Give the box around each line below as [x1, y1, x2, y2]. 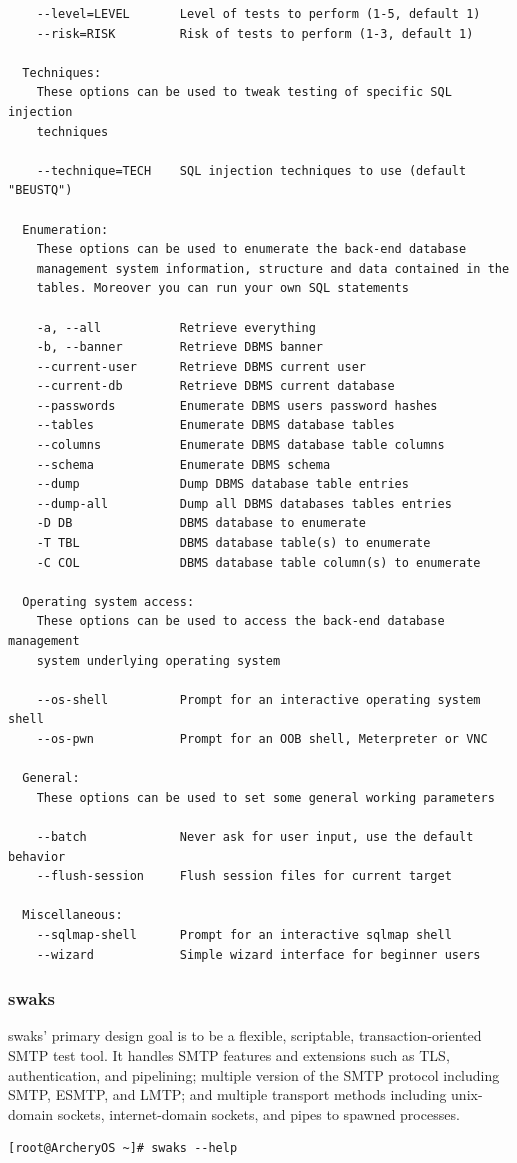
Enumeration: [22, 222, 109, 237]
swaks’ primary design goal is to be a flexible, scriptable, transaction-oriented [8, 1025, 482, 1046]
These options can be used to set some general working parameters [36, 790, 495, 805]
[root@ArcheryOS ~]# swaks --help [8, 1141, 238, 1156]
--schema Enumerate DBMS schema [36, 457, 331, 472]
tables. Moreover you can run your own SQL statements [36, 281, 409, 296]
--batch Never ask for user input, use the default [36, 829, 474, 844]
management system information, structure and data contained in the [36, 261, 510, 276]
